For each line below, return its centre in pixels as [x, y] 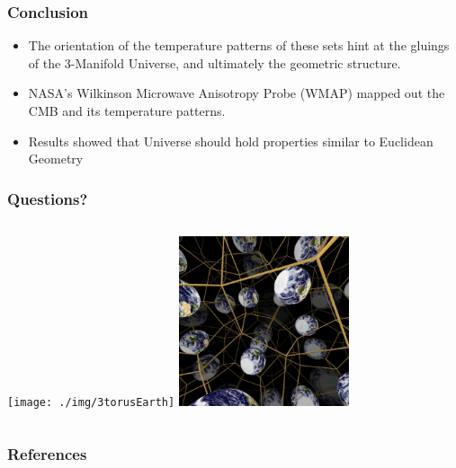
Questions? [48, 198]
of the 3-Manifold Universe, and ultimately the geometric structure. [215, 62]
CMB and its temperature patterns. [127, 110]
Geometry [56, 159]
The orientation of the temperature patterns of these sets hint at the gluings [239, 45]
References [47, 453]
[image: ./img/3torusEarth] [91, 402]
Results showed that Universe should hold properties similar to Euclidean [231, 141]
